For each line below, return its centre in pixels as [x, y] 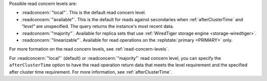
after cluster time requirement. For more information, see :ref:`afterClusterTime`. [91, 72]
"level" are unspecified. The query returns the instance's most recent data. [98, 27]
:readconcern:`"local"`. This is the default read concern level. [84, 13]
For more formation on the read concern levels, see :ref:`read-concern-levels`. [89, 49]
